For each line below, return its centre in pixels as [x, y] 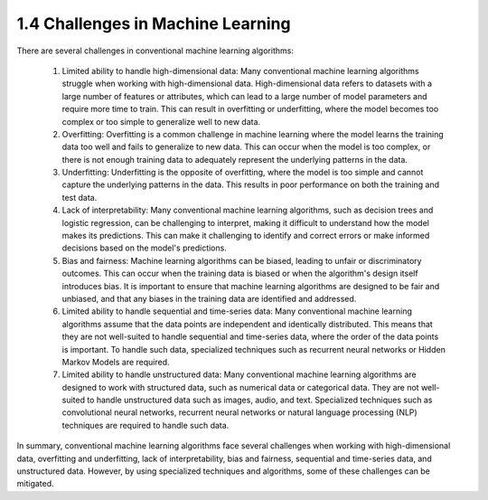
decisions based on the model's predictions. [145, 248]
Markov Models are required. [116, 362]
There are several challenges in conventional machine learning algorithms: [155, 51]
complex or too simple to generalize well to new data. [161, 121]
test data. [80, 197]
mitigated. [35, 484]
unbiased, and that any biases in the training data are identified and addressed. [209, 298]
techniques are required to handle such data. [145, 425]
